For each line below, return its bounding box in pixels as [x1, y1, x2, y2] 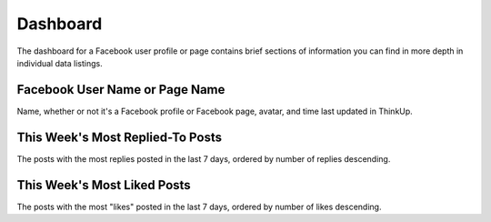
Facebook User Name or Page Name [16, 82, 225, 97]
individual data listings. [16, 57, 104, 68]
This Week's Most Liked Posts [16, 177, 191, 193]
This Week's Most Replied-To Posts [16, 129, 223, 145]
